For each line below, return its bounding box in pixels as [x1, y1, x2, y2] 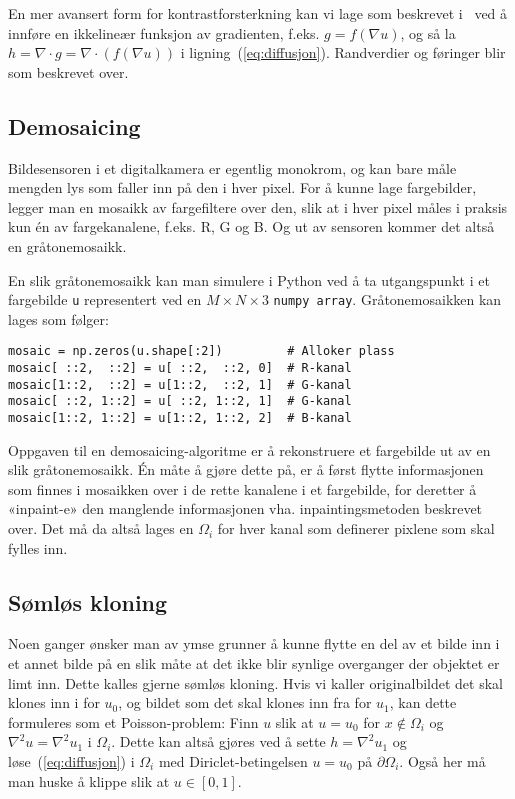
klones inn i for [8, 692, 100, 713]
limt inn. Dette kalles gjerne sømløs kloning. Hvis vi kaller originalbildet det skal [8, 672, 503, 693]
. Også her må [399, 751, 486, 771]
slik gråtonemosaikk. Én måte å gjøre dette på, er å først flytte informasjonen [8, 459, 484, 480]
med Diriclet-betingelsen [158, 751, 308, 771]
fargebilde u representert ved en [8, 289, 202, 310]
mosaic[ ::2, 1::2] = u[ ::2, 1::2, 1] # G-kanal [8, 394, 352, 409]
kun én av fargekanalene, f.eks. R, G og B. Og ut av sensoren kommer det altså [8, 216, 495, 237]
